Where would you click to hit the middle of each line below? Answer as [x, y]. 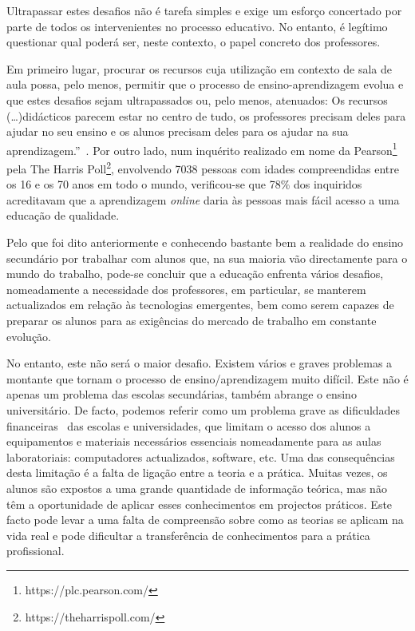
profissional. [36, 551]
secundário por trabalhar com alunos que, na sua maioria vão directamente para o [207, 258]
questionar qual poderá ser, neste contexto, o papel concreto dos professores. [194, 42]
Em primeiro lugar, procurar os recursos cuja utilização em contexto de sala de [200, 68]
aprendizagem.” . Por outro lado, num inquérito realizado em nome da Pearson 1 [202, 149]
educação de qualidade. [63, 215]
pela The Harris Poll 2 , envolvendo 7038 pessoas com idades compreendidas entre [203, 167]
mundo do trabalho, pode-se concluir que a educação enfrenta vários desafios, [195, 274]
